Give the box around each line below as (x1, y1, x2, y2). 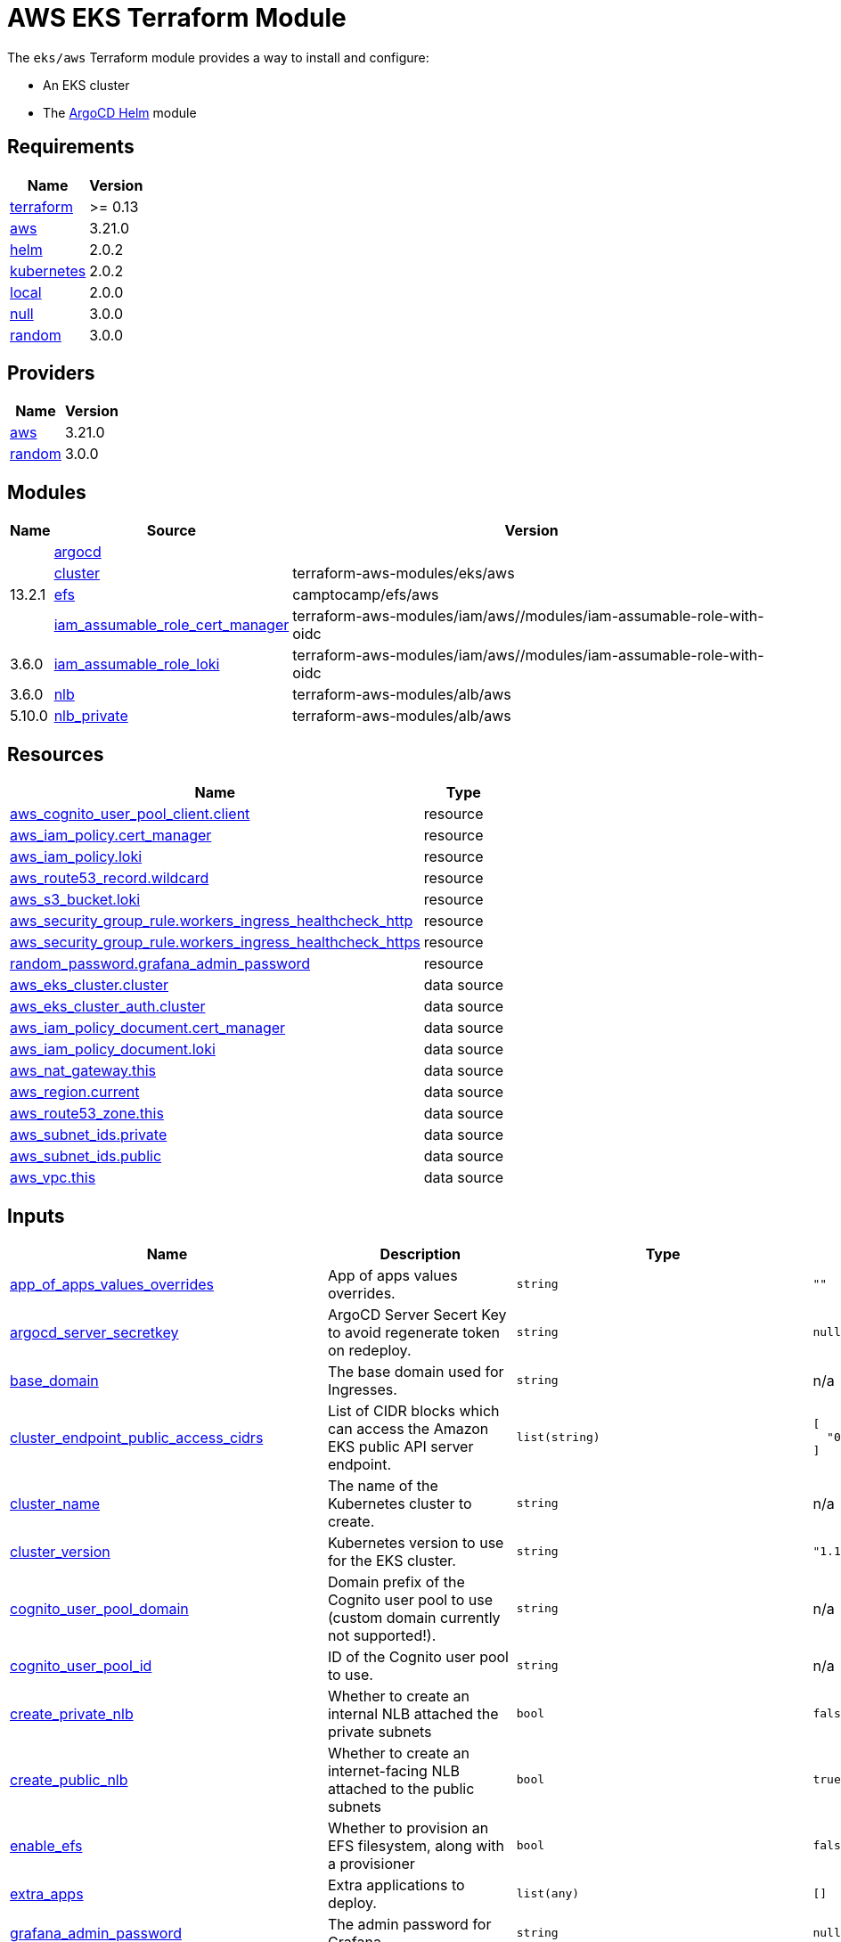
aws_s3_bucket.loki (10, 890, 141, 909)
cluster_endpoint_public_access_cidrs (10, 1428, 264, 1446)
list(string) (516, 1430, 600, 1445)
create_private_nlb (10, 1704, 134, 1723)
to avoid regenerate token (327, 1323, 501, 1341)
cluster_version (10, 1542, 110, 1561)
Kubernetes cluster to (327, 1494, 472, 1512)
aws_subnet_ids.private (10, 1126, 167, 1144)
